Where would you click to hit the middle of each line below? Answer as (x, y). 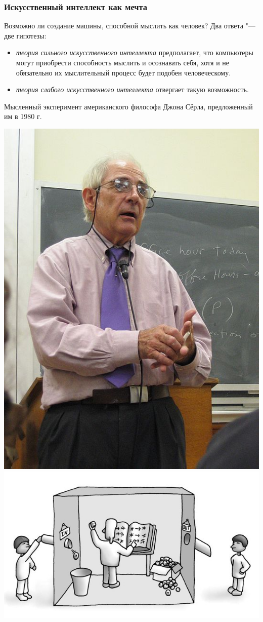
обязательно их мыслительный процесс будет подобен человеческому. (123, 72)
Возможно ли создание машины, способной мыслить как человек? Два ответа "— (130, 26)
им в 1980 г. (23, 116)
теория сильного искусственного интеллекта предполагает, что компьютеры (135, 52)
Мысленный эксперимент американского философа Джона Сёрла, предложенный (128, 106)
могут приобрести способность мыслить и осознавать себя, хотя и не (123, 62)
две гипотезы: (25, 35)
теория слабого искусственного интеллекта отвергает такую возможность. (132, 89)
